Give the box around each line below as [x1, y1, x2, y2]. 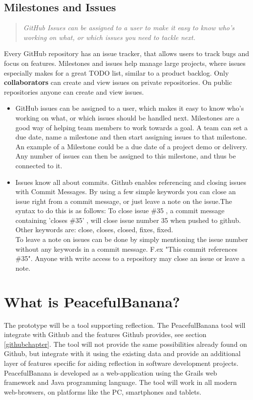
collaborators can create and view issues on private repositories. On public [4, 77, 232, 87]
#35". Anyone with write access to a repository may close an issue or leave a [15, 253, 245, 263]
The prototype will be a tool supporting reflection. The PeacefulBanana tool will [4, 320, 246, 330]
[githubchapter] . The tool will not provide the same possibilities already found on [4, 339, 247, 349]
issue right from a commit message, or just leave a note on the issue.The [15, 196, 232, 206]
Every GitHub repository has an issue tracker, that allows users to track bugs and [4, 48, 250, 59]
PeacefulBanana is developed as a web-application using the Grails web [4, 367, 217, 378]
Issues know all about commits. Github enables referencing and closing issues [15, 177, 246, 187]
